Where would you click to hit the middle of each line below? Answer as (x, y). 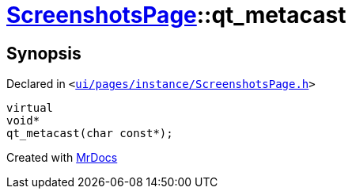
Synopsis (44, 53)
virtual (30, 108)
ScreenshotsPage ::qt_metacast (176, 15)
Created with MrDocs (62, 158)
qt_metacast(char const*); (90, 134)
